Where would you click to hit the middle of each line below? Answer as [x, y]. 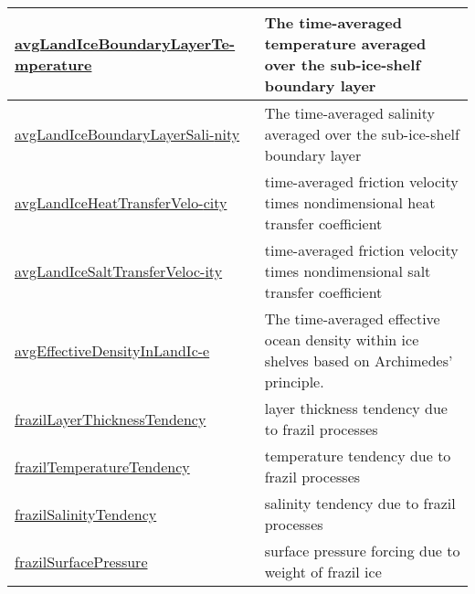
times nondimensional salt [348, 271]
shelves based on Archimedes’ [359, 361]
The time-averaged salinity [350, 113]
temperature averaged [345, 43]
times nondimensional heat [350, 202]
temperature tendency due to [358, 456]
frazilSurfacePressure [81, 561]
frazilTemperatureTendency [102, 466]
